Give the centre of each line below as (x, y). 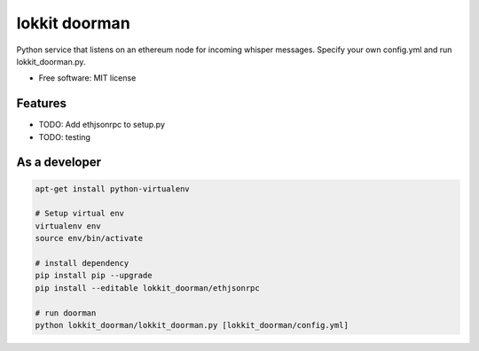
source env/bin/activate (89, 238)
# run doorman (66, 313)
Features (41, 103)
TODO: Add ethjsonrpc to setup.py (102, 125)
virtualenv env (68, 226)
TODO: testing (64, 136)
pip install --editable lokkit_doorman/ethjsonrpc (148, 288)
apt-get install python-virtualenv (112, 189)
